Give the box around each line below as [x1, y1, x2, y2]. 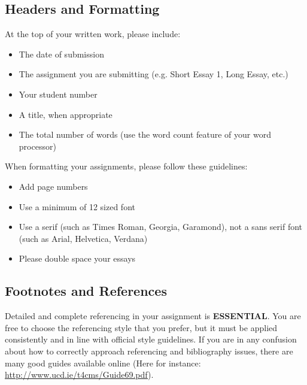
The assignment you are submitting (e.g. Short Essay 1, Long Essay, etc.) [19, 68, 288, 80]
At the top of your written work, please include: [5, 28, 181, 40]
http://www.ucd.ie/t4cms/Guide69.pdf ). [5, 368, 154, 381]
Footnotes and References [5, 281, 167, 300]
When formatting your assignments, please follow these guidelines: [5, 160, 248, 172]
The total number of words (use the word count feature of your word [19, 128, 271, 141]
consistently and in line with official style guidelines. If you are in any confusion [5, 333, 297, 345]
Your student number [19, 87, 98, 100]
